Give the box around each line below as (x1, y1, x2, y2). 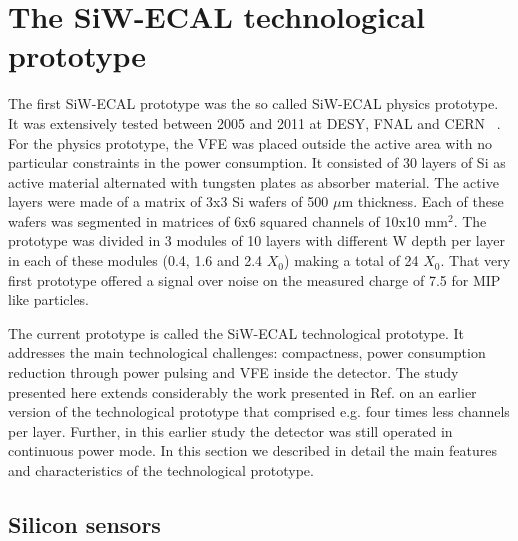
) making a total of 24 (284, 250, 419, 271)
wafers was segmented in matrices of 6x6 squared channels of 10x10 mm (8, 210, 448, 231)
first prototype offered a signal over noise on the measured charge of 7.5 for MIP (8, 269, 501, 290)
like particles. (8, 289, 90, 310)
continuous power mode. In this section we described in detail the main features (8, 440, 497, 461)
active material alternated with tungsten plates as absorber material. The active (8, 171, 499, 192)
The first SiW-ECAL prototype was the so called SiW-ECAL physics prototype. (8, 93, 499, 114)
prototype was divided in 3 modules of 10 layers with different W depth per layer (8, 230, 506, 251)
